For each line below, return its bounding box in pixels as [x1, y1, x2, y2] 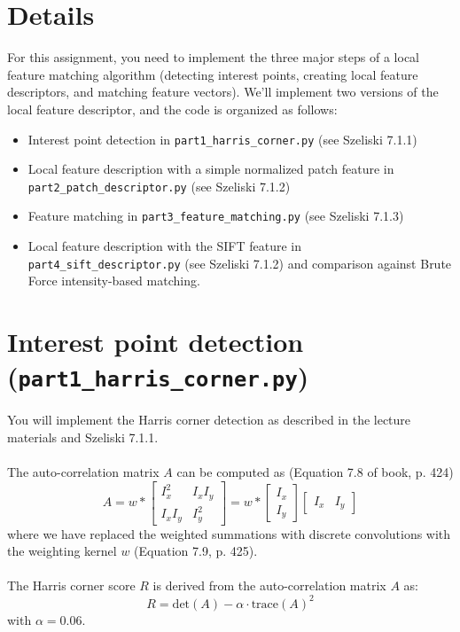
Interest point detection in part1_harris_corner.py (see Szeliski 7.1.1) [27, 129, 417, 148]
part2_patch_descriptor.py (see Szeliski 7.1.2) [27, 176, 291, 195]
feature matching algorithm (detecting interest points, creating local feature [7, 65, 418, 83]
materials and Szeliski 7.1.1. [7, 427, 159, 446]
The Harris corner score [7, 576, 136, 595]
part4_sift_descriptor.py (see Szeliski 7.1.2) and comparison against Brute [27, 254, 452, 272]
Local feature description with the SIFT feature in [27, 237, 302, 255]
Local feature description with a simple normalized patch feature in [27, 160, 394, 178]
